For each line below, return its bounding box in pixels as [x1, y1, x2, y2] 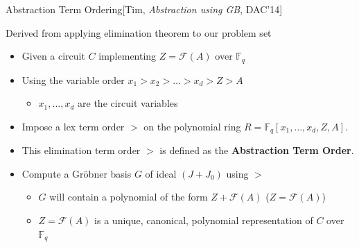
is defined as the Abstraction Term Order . [159, 143, 354, 157]
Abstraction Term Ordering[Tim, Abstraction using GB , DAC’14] [6, 2, 283, 16]
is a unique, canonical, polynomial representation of [94, 213, 313, 228]
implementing [98, 49, 157, 63]
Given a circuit [21, 49, 85, 63]
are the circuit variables [78, 96, 178, 110]
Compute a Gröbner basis [21, 166, 132, 180]
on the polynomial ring [143, 119, 241, 133]
